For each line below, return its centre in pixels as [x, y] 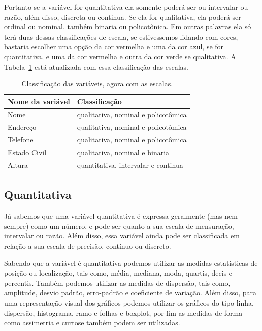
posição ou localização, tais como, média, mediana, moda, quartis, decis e [118, 273]
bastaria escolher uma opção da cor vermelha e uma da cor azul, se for [114, 47]
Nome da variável [39, 101]
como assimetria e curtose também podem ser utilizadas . [92, 323]
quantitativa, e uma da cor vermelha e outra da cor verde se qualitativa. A [120, 56]
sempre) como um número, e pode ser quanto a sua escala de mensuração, [119, 225]
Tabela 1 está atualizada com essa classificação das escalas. [96, 66]
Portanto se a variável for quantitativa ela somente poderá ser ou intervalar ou [126, 7]
